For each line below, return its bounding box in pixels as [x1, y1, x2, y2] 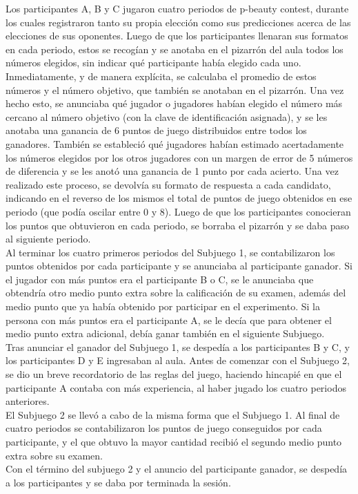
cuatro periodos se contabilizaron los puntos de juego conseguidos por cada [6, 421, 322, 435]
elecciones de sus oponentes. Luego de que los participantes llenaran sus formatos [6, 28, 348, 43]
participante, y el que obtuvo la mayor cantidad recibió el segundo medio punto [6, 435, 342, 448]
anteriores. [6, 394, 50, 408]
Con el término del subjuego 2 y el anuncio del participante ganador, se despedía [6, 462, 348, 476]
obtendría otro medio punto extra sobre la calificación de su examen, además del [6, 285, 346, 300]
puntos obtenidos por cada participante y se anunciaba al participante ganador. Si [6, 258, 352, 273]
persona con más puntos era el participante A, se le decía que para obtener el [6, 312, 332, 327]
